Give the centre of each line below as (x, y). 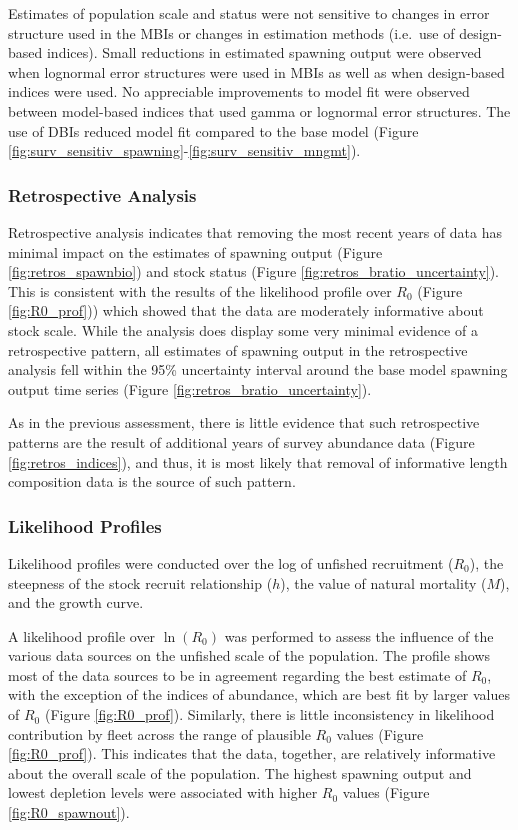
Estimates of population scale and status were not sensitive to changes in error (249, 13)
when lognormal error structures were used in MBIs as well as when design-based (256, 71)
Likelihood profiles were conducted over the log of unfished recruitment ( (231, 562)
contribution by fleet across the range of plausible (159, 733)
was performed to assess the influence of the (359, 635)
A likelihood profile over (82, 635)
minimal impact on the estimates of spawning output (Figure (195, 251)
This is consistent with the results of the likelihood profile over (200, 290)
